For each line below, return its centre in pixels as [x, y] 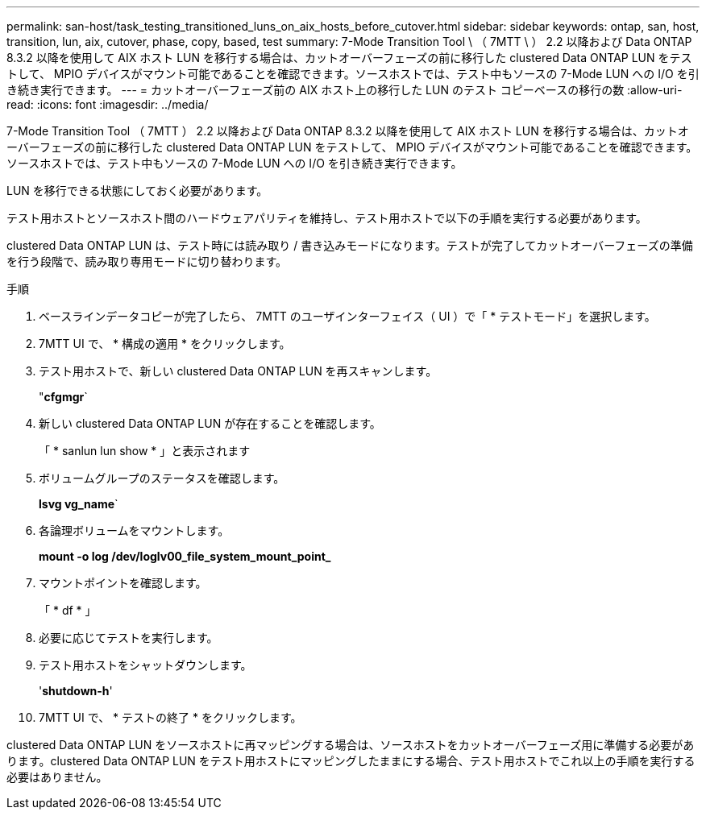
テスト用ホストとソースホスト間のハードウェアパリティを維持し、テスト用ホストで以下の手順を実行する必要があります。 [327, 218]
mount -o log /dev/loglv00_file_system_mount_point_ [185, 556]
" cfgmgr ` [63, 397]
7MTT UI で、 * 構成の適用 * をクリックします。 [165, 344]
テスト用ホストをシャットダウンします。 [145, 665]
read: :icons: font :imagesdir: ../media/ [108, 104]
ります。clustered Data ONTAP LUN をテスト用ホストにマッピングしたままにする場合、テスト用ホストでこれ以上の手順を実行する [351, 761]
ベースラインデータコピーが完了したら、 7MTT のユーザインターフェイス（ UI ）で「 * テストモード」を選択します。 [347, 316]
